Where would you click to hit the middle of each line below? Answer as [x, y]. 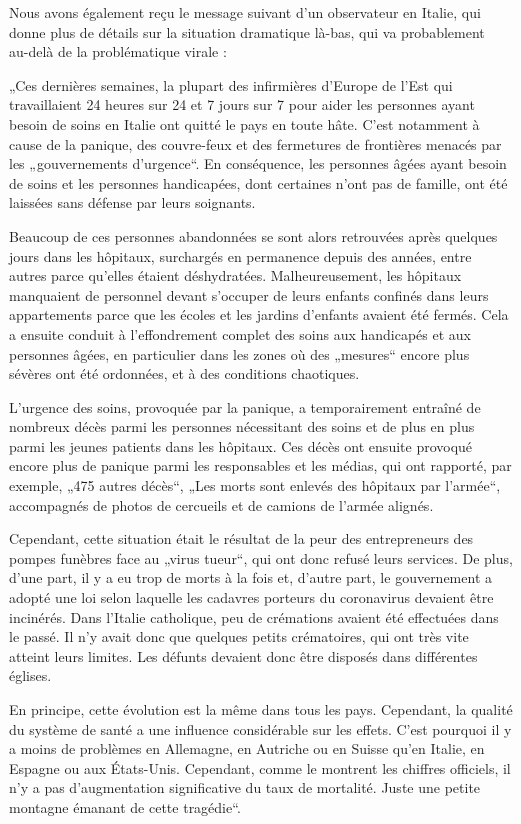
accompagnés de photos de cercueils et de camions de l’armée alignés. [221, 504]
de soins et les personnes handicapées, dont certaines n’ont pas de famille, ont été [258, 182]
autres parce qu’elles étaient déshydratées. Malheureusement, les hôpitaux [235, 275]
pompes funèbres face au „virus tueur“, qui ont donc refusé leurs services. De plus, [261, 557]
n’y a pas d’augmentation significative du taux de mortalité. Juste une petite [245, 787]
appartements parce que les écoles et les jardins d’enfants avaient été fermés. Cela [259, 314]
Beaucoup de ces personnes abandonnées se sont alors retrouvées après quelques [253, 235]
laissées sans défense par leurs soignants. [132, 202]
